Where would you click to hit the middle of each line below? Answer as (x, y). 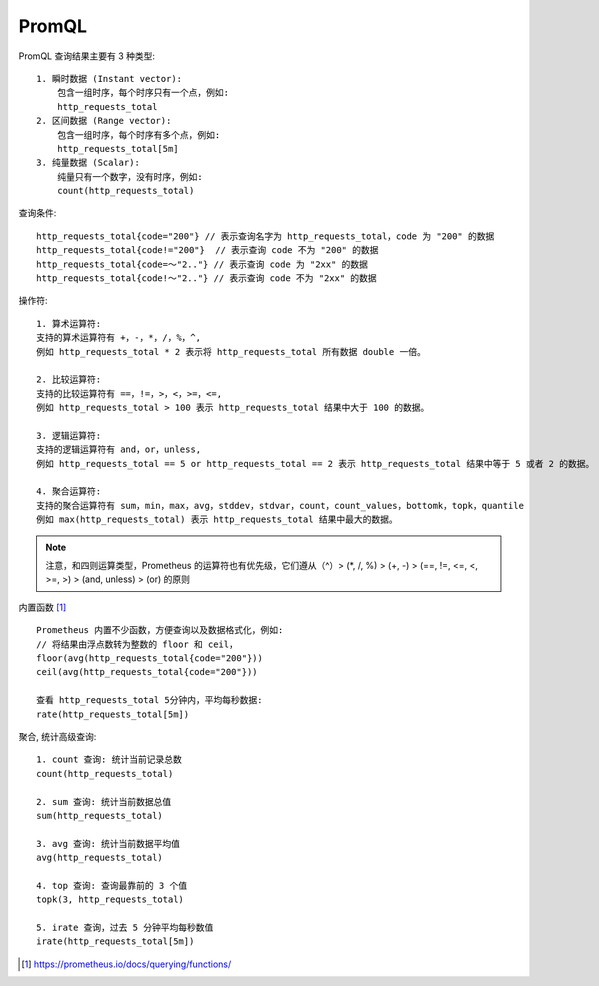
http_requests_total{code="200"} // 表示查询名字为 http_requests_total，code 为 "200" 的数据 (265, 236)
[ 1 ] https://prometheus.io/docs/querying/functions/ (126, 964)
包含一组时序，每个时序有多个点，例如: (138, 134)
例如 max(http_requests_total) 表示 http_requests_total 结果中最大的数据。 (217, 519)
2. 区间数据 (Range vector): (104, 121)
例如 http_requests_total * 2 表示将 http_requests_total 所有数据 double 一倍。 (231, 351)
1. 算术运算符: (69, 323)
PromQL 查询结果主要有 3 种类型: (86, 56)
